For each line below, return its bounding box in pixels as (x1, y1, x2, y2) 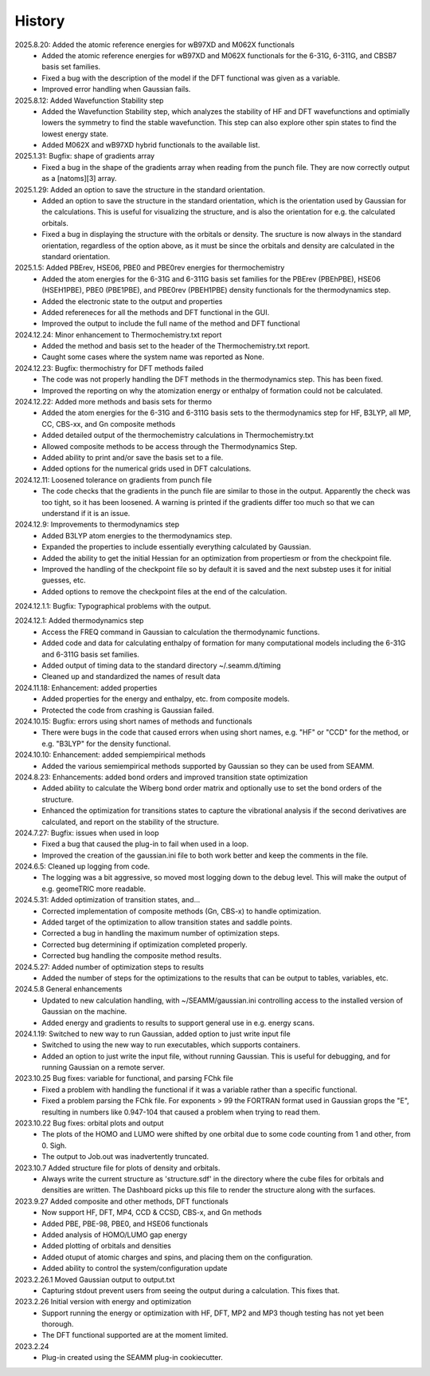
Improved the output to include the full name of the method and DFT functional (41, 319, 300, 329)
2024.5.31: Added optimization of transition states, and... (14, 895, 201, 905)
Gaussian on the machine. (41, 1007, 127, 1016)
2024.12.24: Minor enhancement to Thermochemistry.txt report (14, 329, 222, 339)
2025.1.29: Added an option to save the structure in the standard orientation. (14, 184, 266, 195)
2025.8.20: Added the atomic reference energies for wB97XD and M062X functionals (14, 40, 295, 49)
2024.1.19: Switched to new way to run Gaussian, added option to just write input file (14, 1029, 291, 1039)
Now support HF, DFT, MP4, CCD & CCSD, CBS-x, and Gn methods (41, 1208, 262, 1217)
